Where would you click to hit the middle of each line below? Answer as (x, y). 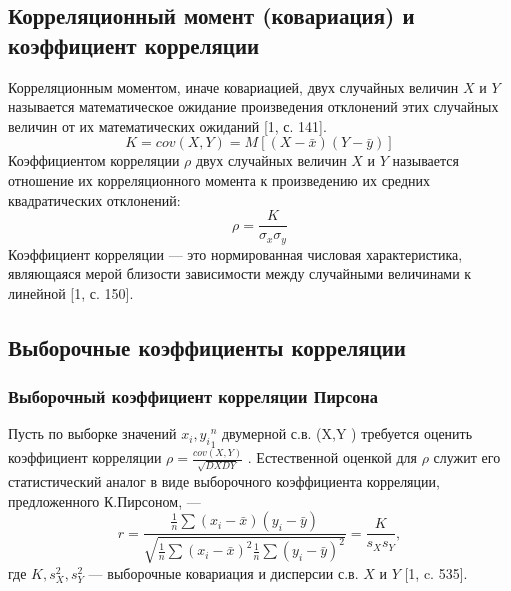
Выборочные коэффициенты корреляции (207, 346)
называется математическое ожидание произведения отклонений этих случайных (253, 106)
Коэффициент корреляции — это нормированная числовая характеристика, (235, 253)
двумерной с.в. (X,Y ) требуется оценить (347, 433)
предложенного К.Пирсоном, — (104, 500)
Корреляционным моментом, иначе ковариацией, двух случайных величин (233, 86)
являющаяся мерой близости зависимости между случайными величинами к (240, 273)
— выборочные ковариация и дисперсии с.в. (223, 572)
